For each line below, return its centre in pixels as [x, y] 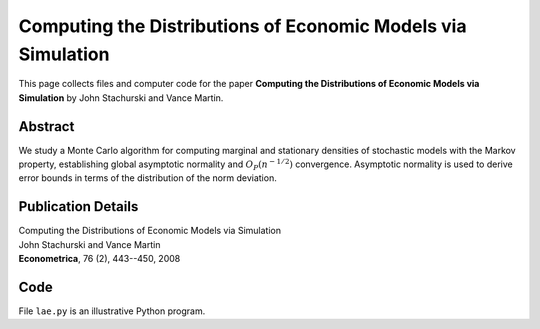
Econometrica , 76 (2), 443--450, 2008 [99, 259]
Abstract [46, 126]
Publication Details [78, 206]
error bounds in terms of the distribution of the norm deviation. [147, 178]
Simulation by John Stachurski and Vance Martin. [121, 97]
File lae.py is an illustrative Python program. [112, 311]
